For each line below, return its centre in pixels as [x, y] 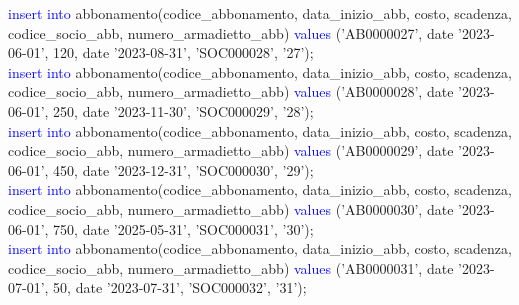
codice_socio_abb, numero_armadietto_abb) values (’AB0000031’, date [231, 267]
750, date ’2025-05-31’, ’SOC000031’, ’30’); [183, 228]
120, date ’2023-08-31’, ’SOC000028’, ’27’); [183, 52]
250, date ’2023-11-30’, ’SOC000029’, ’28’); [183, 110]
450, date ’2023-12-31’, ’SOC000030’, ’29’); [183, 169]
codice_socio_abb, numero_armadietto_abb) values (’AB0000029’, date [231, 150]
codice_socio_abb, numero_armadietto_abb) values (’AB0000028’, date [231, 91]
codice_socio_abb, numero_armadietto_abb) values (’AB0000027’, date [231, 32]
